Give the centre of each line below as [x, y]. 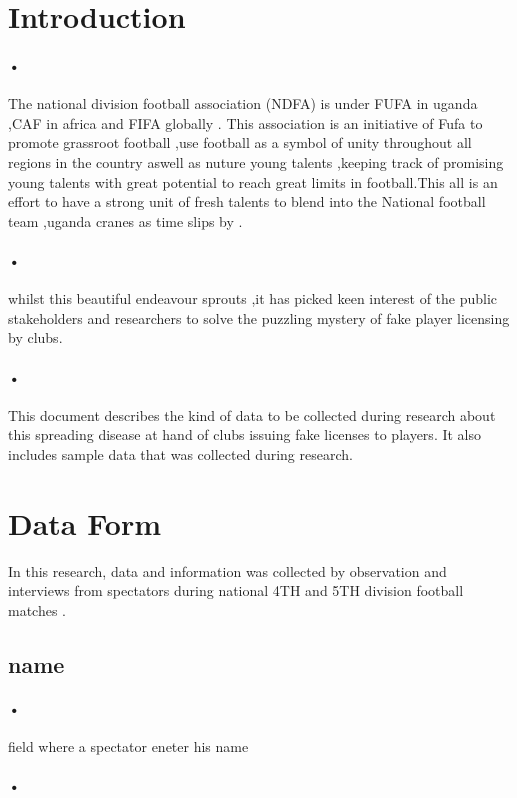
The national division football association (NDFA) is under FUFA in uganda [243, 103]
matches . [37, 609]
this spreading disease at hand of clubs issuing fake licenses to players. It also [245, 434]
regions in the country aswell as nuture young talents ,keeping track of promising [256, 161]
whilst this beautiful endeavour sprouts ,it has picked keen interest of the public [253, 298]
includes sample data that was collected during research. [180, 453]
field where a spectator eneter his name [128, 745]
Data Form [85, 522]
